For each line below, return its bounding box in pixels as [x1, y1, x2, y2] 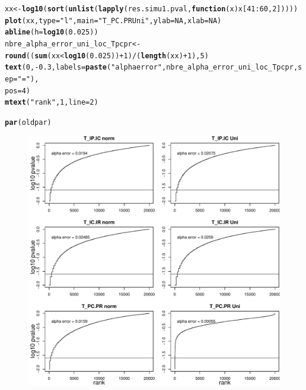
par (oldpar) [5, 118, 52, 127]
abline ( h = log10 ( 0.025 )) [5, 28, 98, 37]
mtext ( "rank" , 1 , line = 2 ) [5, 98, 98, 107]
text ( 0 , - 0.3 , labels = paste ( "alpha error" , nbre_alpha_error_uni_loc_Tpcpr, [5, 63, 298, 72]
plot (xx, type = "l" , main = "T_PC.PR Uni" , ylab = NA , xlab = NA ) [5, 16, 222, 25]
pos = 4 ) [5, 86, 30, 95]
